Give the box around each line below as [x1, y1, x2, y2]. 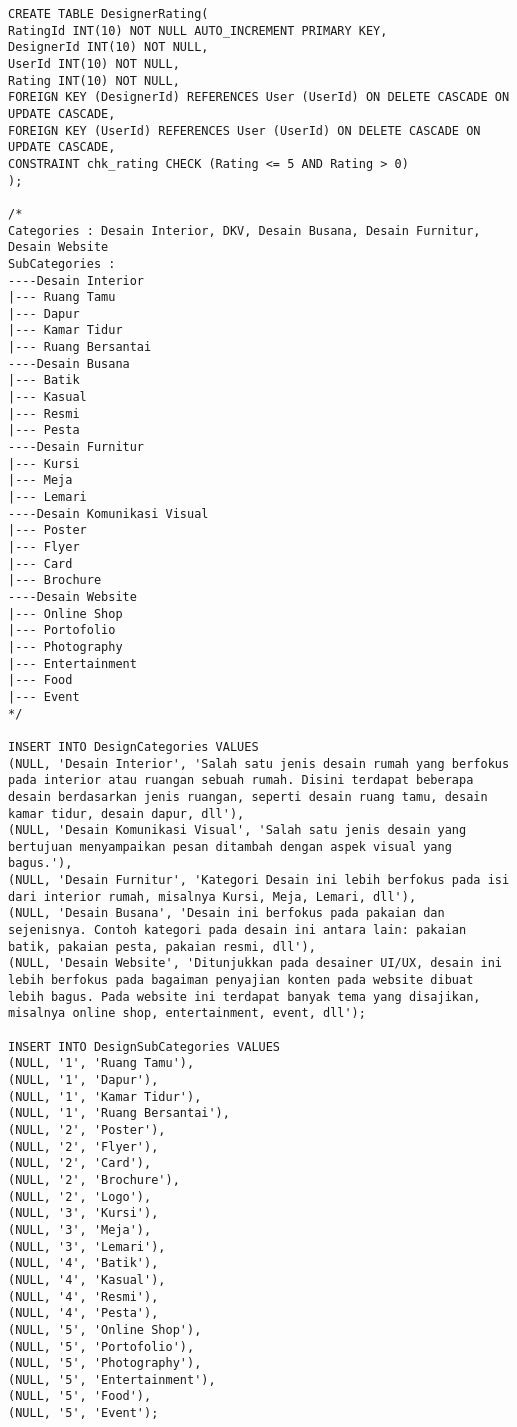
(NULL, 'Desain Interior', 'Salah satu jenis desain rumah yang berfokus [8, 756, 510, 771]
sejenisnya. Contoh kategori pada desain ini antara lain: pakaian [8, 923, 467, 938]
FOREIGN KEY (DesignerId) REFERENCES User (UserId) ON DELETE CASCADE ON [8, 90, 510, 105]
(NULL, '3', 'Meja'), [8, 1222, 152, 1237]
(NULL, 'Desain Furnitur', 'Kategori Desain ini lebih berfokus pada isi [8, 873, 510, 888]
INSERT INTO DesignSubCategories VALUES [8, 1039, 281, 1054]
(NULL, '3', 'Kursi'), [8, 1206, 159, 1221]
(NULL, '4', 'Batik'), [8, 1256, 159, 1271]
